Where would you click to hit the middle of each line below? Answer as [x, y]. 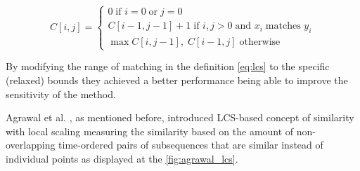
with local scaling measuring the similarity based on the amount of [150, 131]
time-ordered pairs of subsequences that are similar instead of [191, 145]
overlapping [31, 145]
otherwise [260, 42]
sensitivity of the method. [61, 94]
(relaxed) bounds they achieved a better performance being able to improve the [177, 80]
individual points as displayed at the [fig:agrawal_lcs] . [122, 158]
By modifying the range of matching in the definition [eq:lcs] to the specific [168, 66]
